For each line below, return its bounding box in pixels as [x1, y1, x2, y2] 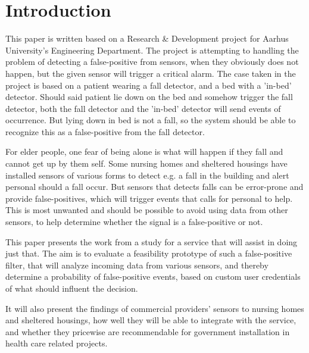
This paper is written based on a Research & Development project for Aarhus [5, 32, 289, 45]
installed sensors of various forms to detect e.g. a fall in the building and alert [5, 168, 289, 181]
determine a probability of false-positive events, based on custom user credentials [5, 270, 301, 283]
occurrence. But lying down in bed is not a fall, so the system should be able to [5, 114, 296, 126]
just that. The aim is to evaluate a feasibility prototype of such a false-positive [5, 247, 292, 260]
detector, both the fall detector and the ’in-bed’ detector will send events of [5, 102, 281, 114]
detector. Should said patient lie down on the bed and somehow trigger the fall [5, 90, 293, 103]
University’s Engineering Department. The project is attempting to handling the [5, 43, 299, 56]
